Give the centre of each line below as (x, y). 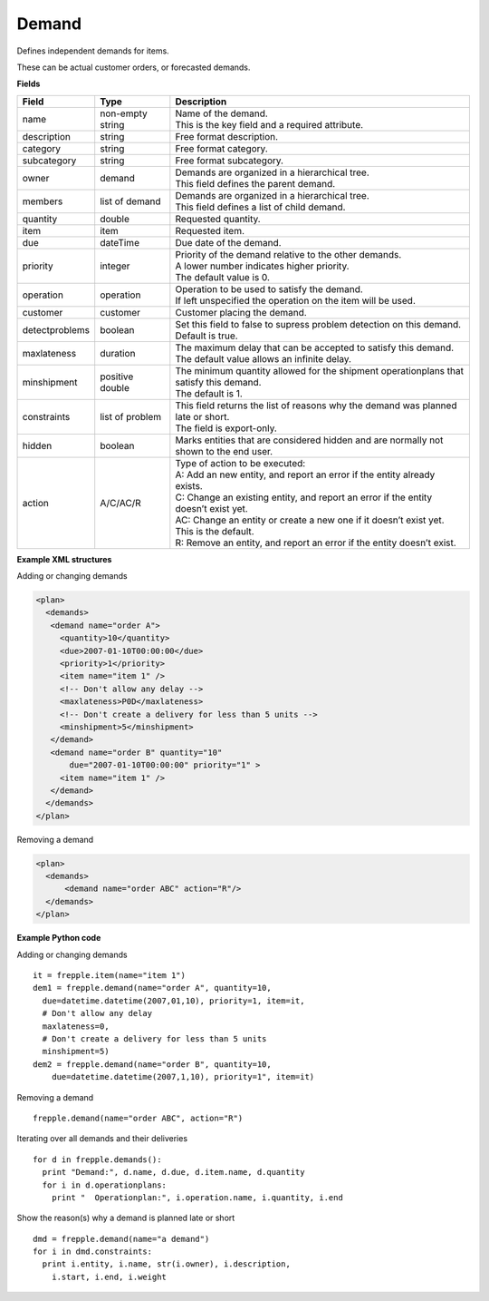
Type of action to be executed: (240, 463)
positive (117, 377)
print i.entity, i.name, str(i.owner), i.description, (167, 1264)
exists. (189, 485)
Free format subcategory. (230, 161)
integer (115, 266)
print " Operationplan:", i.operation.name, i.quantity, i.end (197, 1197)
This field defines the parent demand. (255, 183)
